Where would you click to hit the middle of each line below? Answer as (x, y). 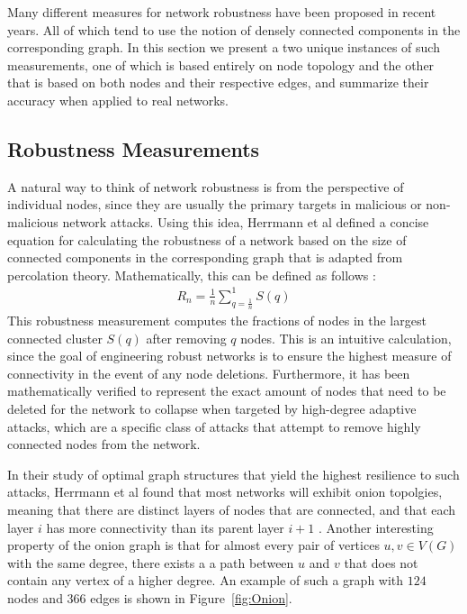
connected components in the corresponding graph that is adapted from (205, 257)
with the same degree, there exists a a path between (151, 562)
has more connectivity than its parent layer (165, 527)
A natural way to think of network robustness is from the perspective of (206, 186)
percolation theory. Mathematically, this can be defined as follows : (192, 275)
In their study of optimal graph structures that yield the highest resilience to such (233, 474)
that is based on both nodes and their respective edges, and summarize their (218, 82)
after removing (186, 338)
